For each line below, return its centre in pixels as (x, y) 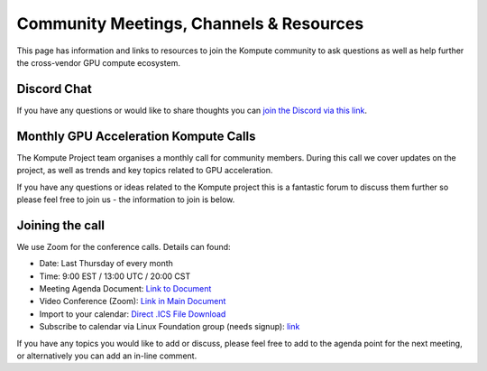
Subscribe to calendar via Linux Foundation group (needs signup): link (170, 327)
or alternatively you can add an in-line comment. (107, 356)
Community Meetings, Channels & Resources (190, 23)
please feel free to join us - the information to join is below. (126, 199)
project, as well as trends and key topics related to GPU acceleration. (145, 171)
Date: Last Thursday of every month (106, 264)
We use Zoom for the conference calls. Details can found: (124, 246)
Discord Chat (54, 89)
